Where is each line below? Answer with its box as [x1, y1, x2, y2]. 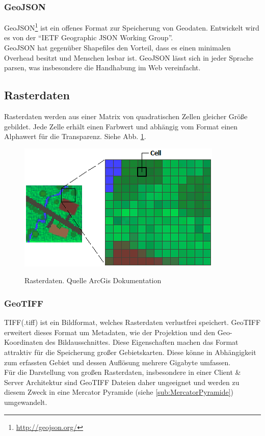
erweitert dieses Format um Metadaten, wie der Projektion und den [4, 326, 216, 337]
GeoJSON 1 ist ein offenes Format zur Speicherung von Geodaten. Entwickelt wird [4, 21, 259, 33]
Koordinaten [4, 337, 43, 347]
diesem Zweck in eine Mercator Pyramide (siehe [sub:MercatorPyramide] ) [4, 387, 234, 397]
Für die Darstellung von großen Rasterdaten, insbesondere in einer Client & [4, 367, 241, 377]
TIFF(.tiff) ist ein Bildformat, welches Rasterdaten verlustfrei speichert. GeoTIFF [4, 317, 261, 328]
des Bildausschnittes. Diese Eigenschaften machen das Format [45, 337, 238, 347]
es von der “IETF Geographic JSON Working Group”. [4, 32, 173, 43]
